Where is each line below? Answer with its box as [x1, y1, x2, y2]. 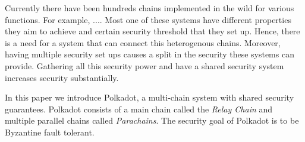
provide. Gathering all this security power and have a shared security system [5, 59, 284, 72]
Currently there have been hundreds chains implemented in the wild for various [5, 2, 294, 14]
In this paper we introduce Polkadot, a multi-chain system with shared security [5, 91, 294, 104]
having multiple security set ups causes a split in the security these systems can [5, 48, 294, 60]
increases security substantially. [5, 71, 119, 83]
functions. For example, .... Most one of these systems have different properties [5, 13, 291, 25]
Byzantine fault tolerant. [5, 125, 95, 138]
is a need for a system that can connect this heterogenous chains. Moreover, [5, 36, 281, 49]
